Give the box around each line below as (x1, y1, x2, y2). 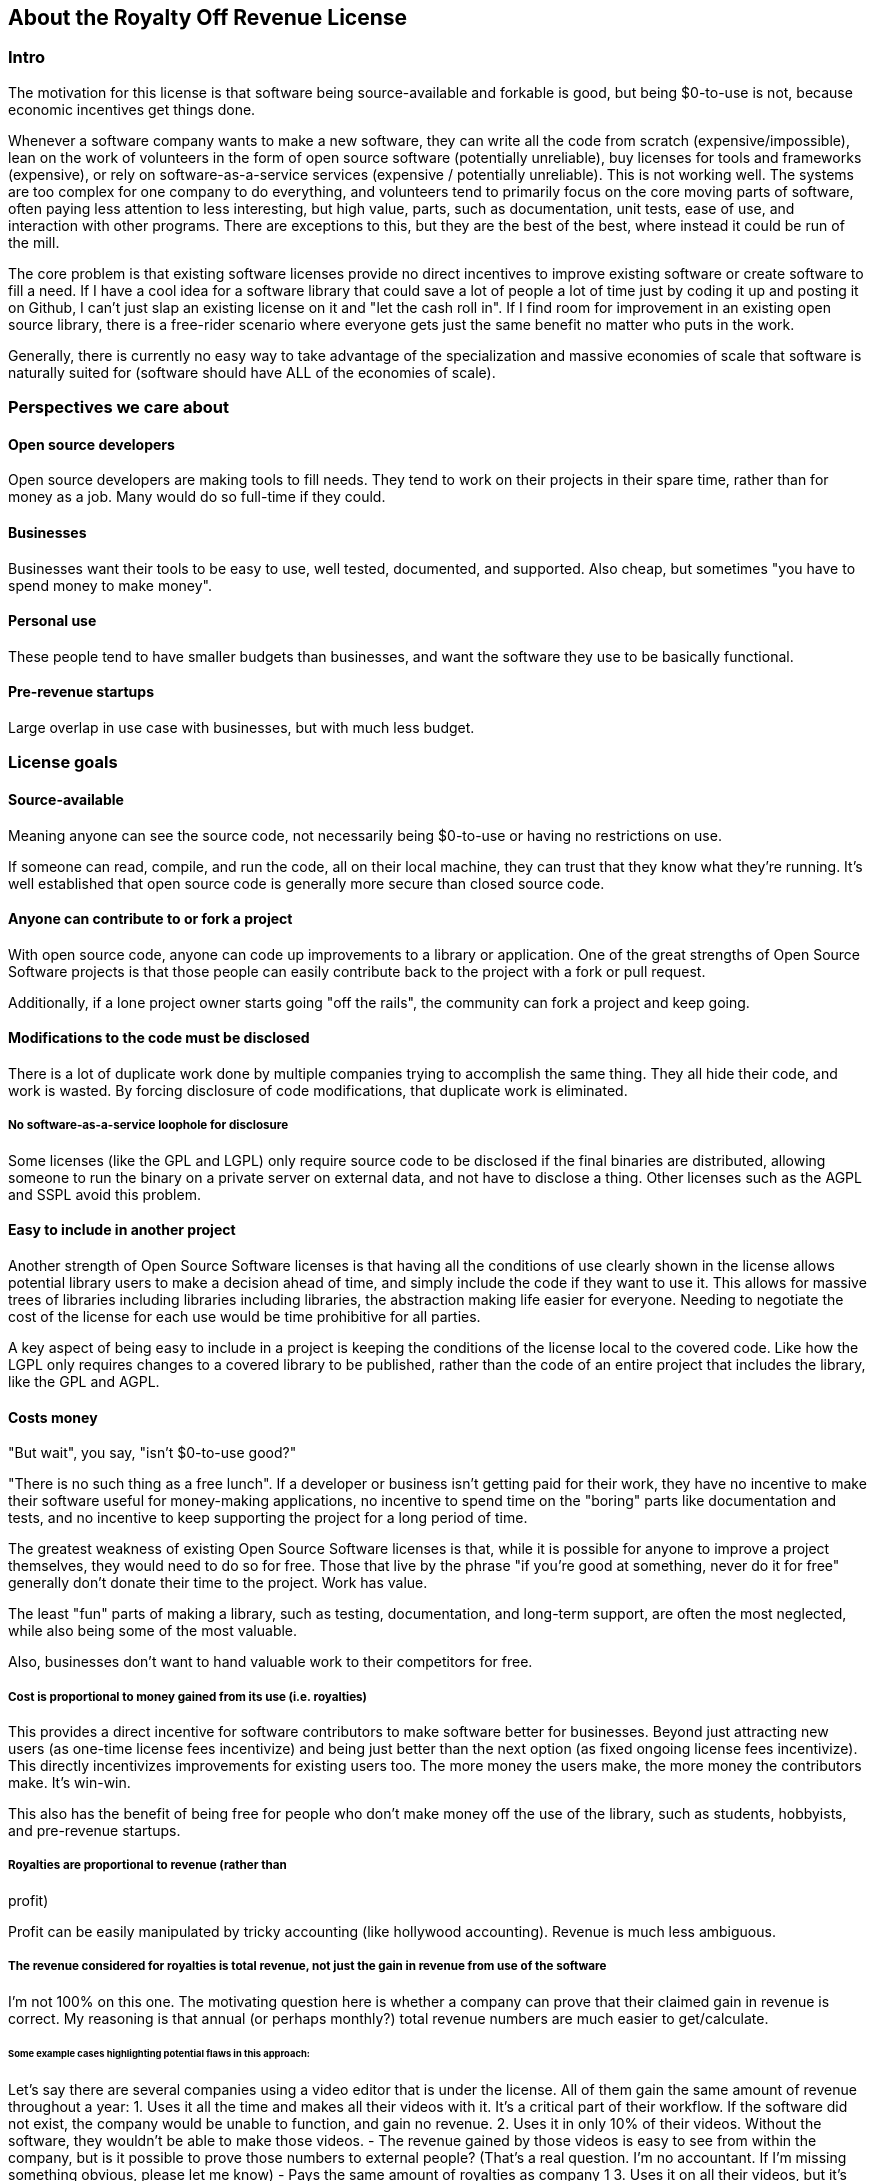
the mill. (8, 233, 60, 251)
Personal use (8, 612, 97, 630)
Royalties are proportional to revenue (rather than (8, 1858, 287, 1873)
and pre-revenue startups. (8, 1822, 181, 1840)
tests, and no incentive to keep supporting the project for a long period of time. (8, 1509, 528, 1527)
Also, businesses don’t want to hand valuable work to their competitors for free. (8, 1653, 533, 1671)
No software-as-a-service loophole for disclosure (8, 1118, 289, 1133)
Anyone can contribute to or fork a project (8, 910, 293, 928)
